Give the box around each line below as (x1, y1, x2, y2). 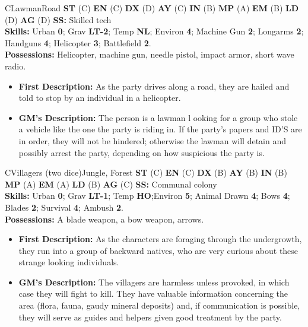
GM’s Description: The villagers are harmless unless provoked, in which (18, 275, 290, 288)
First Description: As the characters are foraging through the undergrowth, (18, 233, 302, 245)
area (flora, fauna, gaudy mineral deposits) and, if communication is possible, (18, 299, 300, 312)
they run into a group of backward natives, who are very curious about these (18, 244, 299, 256)
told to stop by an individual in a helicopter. (18, 91, 181, 104)
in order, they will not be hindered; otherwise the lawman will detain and (18, 134, 287, 147)
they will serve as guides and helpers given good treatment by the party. (18, 310, 282, 323)
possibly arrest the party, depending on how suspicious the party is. (18, 146, 265, 158)
